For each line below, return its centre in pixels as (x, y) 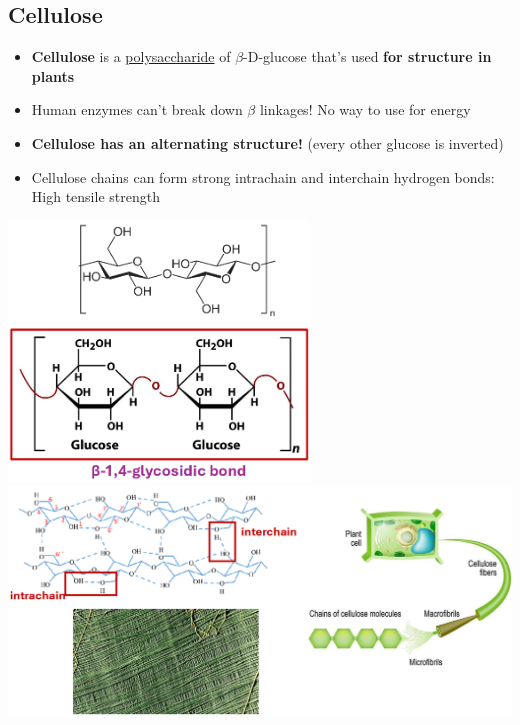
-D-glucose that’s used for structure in (367, 56)
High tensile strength (95, 196)
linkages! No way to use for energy (365, 109)
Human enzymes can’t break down (137, 109)
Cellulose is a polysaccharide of (131, 56)
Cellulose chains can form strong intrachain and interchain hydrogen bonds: (263, 176)
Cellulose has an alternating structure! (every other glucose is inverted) (267, 142)
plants (53, 75)
